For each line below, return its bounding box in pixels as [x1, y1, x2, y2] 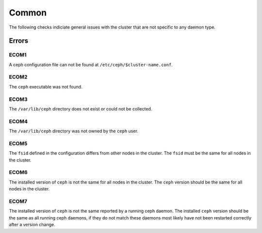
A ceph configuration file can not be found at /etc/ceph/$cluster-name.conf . [9, 62, 173, 67]
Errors [9, 37, 29, 45]
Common [9, 7, 47, 18]
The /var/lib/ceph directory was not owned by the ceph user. [9, 128, 138, 134]
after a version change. [9, 222, 55, 228]
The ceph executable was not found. [9, 84, 82, 90]
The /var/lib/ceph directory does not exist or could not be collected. [9, 106, 152, 111]
